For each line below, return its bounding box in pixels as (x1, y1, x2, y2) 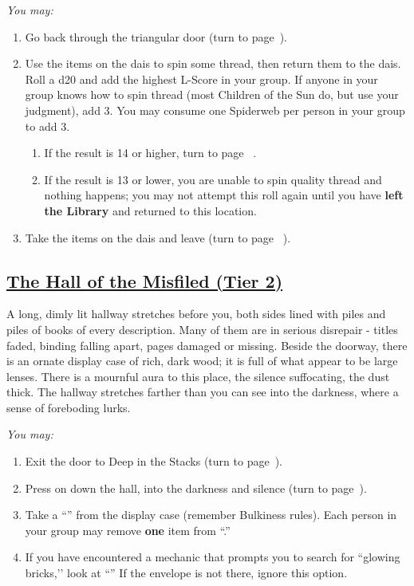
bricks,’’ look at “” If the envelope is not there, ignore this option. (25, 564, 348, 581)
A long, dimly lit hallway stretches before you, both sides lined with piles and (6, 305, 386, 322)
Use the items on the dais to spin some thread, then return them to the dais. (25, 55, 401, 72)
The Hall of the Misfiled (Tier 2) (6, 268, 283, 293)
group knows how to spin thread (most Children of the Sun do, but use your (25, 86, 399, 103)
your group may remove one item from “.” (25, 521, 231, 538)
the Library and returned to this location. (44, 202, 257, 218)
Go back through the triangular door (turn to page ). (25, 28, 287, 45)
